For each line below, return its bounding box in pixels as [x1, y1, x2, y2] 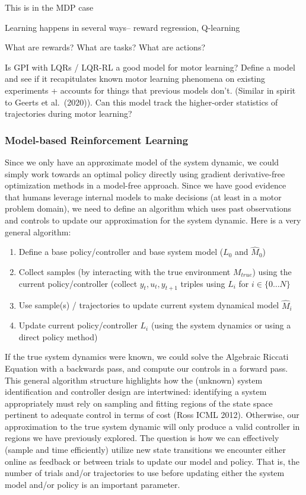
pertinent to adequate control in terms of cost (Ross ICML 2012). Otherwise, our [5, 408, 299, 421]
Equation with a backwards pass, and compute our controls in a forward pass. [5, 362, 288, 374]
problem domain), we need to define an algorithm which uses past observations [5, 202, 292, 215]
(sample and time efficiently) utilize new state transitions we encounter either [5, 443, 286, 456]
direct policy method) [18, 330, 98, 343]
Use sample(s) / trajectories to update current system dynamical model [18, 299, 279, 311]
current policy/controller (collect [18, 277, 138, 289]
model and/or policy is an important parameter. [5, 478, 180, 490]
